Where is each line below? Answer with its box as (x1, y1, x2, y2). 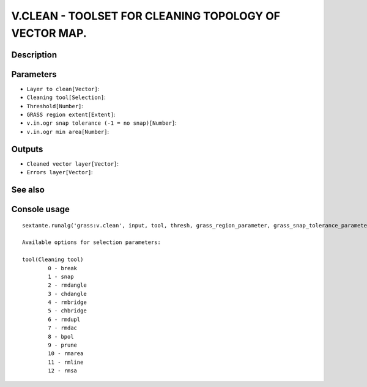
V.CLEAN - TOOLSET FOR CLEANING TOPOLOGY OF (11, 9, 281, 23)
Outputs (11, 144, 43, 154)
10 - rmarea (48, 350, 84, 357)
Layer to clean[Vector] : (26, 85, 100, 92)
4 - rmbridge (48, 299, 87, 306)
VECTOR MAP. (11, 26, 87, 40)
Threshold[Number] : (26, 102, 84, 109)
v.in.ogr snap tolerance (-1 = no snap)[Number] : (26, 119, 177, 127)
